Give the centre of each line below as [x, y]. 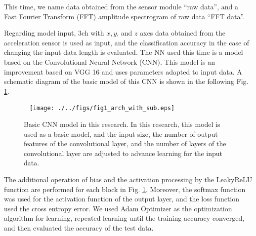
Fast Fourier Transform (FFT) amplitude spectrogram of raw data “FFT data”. [125, 16]
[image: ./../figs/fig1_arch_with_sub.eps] [102, 108]
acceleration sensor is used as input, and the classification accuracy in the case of [127, 42]
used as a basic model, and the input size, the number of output [121, 134]
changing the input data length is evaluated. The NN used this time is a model [124, 52]
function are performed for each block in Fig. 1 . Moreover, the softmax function [125, 189]
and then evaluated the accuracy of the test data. [79, 227]
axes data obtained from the [183, 33]
